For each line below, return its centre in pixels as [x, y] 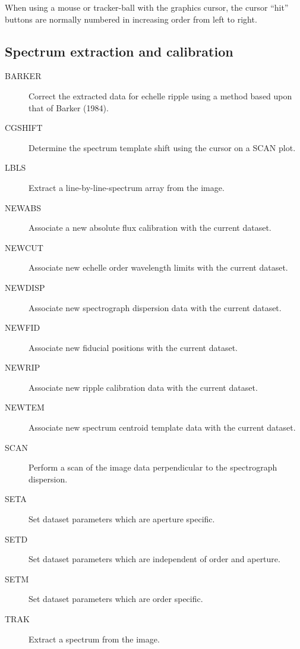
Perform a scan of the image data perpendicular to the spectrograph [153, 467]
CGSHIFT [24, 128]
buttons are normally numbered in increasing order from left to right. [131, 19]
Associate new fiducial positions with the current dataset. [133, 347]
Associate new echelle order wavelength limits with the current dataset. [158, 267]
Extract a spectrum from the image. [94, 639]
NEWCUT [24, 247]
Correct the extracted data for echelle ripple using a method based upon [160, 95]
